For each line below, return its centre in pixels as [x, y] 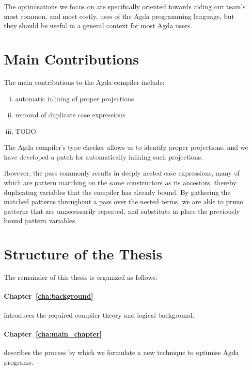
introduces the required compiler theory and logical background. [99, 314]
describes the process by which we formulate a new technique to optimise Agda [121, 352]
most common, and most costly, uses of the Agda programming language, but [119, 16]
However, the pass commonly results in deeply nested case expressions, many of [122, 173]
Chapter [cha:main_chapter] [53, 333]
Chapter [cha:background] [49, 296]
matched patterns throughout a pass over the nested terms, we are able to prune [124, 201]
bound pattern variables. [40, 220]
